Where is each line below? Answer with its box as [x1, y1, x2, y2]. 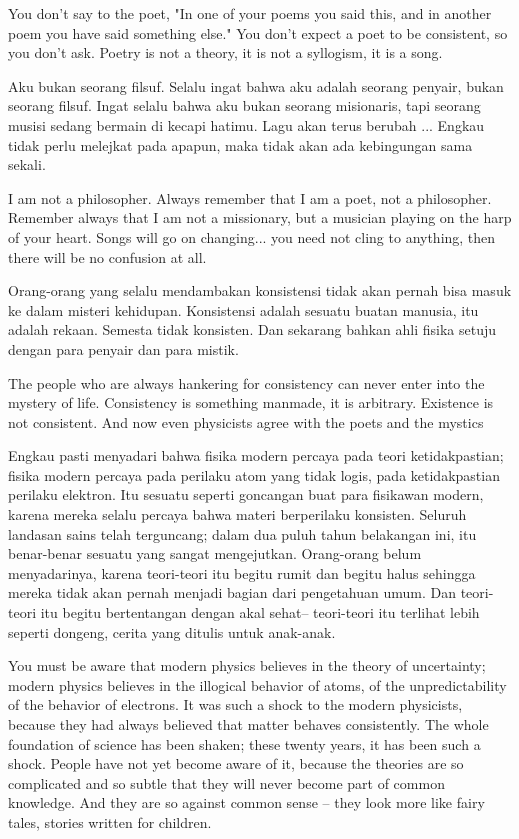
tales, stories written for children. [8, 811, 212, 832]
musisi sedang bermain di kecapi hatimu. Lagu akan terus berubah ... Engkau [8, 114, 485, 135]
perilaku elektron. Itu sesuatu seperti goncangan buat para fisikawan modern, [8, 484, 484, 505]
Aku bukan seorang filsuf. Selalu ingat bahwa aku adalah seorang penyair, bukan [8, 75, 504, 96]
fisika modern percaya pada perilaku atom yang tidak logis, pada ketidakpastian [8, 464, 500, 485]
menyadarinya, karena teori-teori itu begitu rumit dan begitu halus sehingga [8, 562, 476, 583]
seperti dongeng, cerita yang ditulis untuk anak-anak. [8, 621, 336, 642]
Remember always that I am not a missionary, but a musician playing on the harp [8, 207, 512, 228]
